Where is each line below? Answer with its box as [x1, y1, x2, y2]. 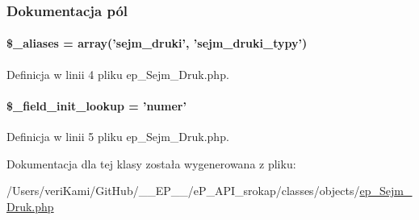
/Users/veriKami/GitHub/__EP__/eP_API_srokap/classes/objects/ [6, 182, 360, 199]
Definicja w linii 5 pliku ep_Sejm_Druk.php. [6, 128, 229, 145]
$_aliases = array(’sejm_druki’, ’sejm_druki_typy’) [6, 35, 308, 52]
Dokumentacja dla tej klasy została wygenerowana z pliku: [6, 155, 296, 172]
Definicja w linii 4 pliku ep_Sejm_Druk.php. [6, 65, 229, 82]
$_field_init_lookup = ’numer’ [6, 97, 186, 114]
